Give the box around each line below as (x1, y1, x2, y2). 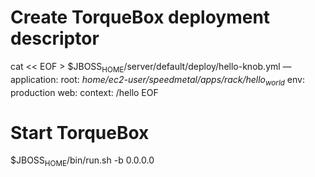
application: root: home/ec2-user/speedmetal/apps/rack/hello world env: (10, 73, 305, 88)
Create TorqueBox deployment (10, 6, 271, 29)
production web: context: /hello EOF (10, 86, 159, 98)
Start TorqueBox (10, 121, 150, 144)
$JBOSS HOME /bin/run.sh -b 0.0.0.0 (10, 154, 155, 169)
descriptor (10, 27, 100, 50)
